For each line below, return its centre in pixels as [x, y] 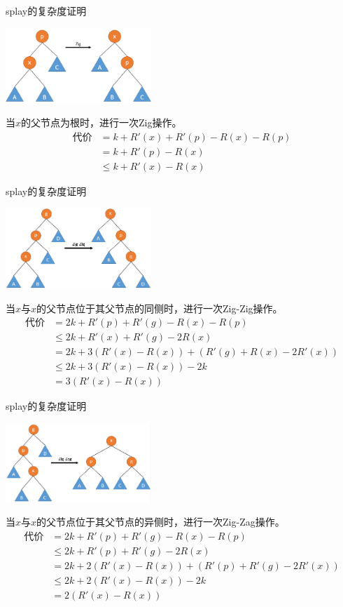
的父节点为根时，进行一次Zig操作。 [101, 122]
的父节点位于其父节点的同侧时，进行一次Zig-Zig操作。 [160, 308]
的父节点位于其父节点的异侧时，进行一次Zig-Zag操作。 [161, 522]
